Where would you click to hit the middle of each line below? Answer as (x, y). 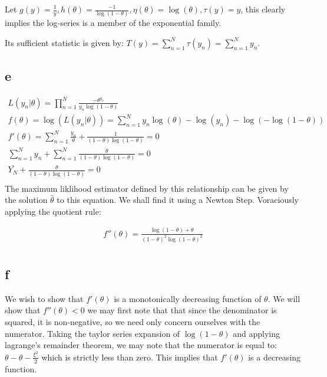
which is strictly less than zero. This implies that (130, 357)
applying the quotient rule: (53, 211)
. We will (284, 298)
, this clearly (263, 9)
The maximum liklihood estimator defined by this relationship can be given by (147, 188)
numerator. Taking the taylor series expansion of (93, 333)
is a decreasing (275, 357)
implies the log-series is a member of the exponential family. (113, 23)
